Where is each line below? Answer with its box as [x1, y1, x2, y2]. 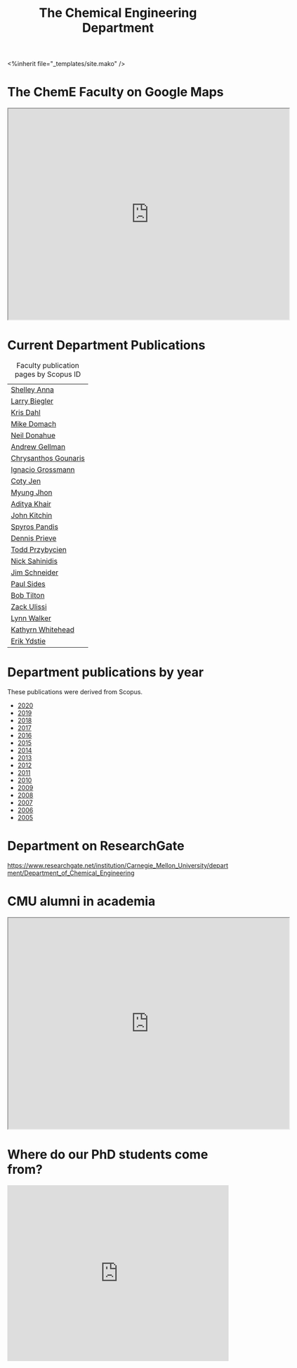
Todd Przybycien [11, 545, 67, 555]
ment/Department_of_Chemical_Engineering [7, 869, 135, 877]
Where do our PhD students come [7, 1146, 209, 1163]
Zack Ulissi [11, 602, 47, 612]
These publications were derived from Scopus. [7, 688, 143, 696]
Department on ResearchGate [7, 838, 185, 854]
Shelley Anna [11, 385, 55, 395]
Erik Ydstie [11, 637, 46, 646]
